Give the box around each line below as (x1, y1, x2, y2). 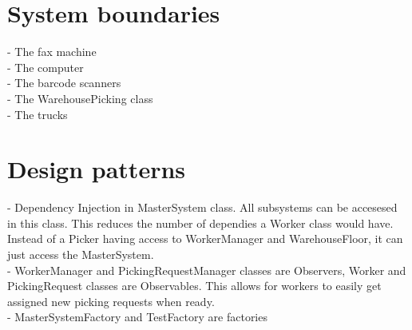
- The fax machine (7, 43, 97, 60)
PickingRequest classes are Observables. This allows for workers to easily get (7, 277, 382, 294)
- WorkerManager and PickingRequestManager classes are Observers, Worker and (7, 261, 406, 278)
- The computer (7, 58, 84, 75)
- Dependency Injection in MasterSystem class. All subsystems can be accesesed (7, 199, 398, 216)
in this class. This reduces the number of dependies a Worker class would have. (7, 214, 394, 231)
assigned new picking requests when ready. (7, 292, 215, 309)
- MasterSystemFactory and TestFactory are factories (7, 308, 267, 325)
